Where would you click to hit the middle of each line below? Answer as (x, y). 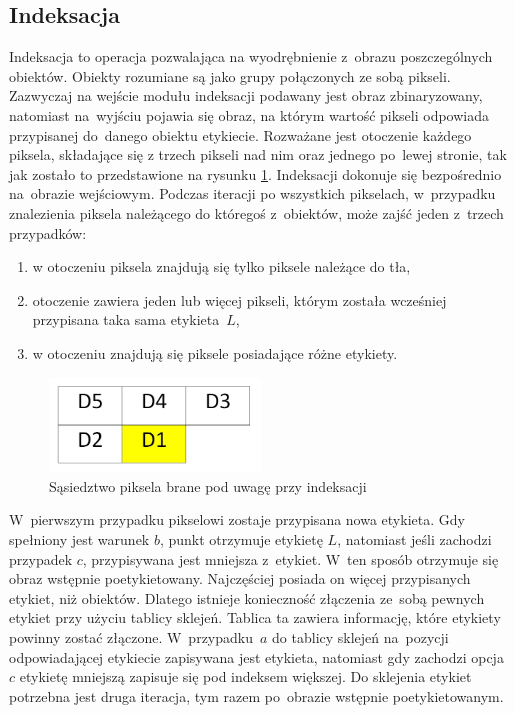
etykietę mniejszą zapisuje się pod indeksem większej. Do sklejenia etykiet (245, 676)
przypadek (41, 558)
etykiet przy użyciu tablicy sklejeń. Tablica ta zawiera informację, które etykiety (255, 617)
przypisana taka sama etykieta (126, 319)
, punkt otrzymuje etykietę (241, 539)
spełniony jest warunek (79, 539)
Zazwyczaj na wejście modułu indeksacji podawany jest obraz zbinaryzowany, (246, 95)
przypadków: (48, 232)
